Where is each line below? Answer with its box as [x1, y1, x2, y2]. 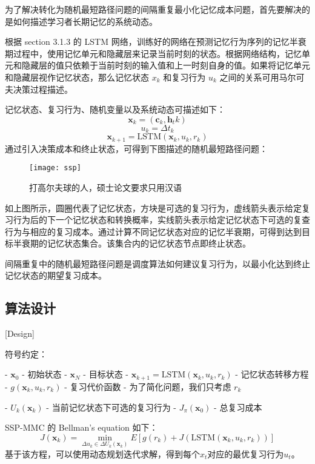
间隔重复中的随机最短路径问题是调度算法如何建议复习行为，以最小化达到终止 [5, 257, 310, 270]
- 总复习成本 [214, 400, 262, 413]
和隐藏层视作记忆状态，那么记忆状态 [5, 70, 149, 83]
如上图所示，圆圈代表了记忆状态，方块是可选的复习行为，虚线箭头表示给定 [5, 201, 302, 214]
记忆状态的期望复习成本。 [5, 269, 107, 282]
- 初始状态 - [22, 368, 67, 380]
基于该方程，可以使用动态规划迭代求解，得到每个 [5, 447, 200, 460]
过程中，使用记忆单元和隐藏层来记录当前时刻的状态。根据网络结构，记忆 [13, 47, 302, 59]
